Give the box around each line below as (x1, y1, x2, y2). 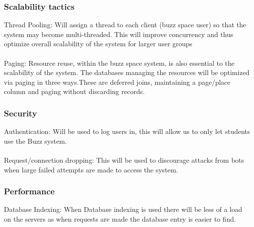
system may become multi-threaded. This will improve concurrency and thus (4, 29, 233, 39)
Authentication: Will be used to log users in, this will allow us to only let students (4, 126, 250, 136)
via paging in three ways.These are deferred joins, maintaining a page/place (4, 76, 231, 87)
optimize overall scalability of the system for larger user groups (4, 38, 192, 49)
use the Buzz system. (4, 135, 67, 146)
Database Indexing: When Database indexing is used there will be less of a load (4, 204, 242, 214)
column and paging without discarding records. (4, 86, 145, 96)
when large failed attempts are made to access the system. (4, 164, 178, 174)
